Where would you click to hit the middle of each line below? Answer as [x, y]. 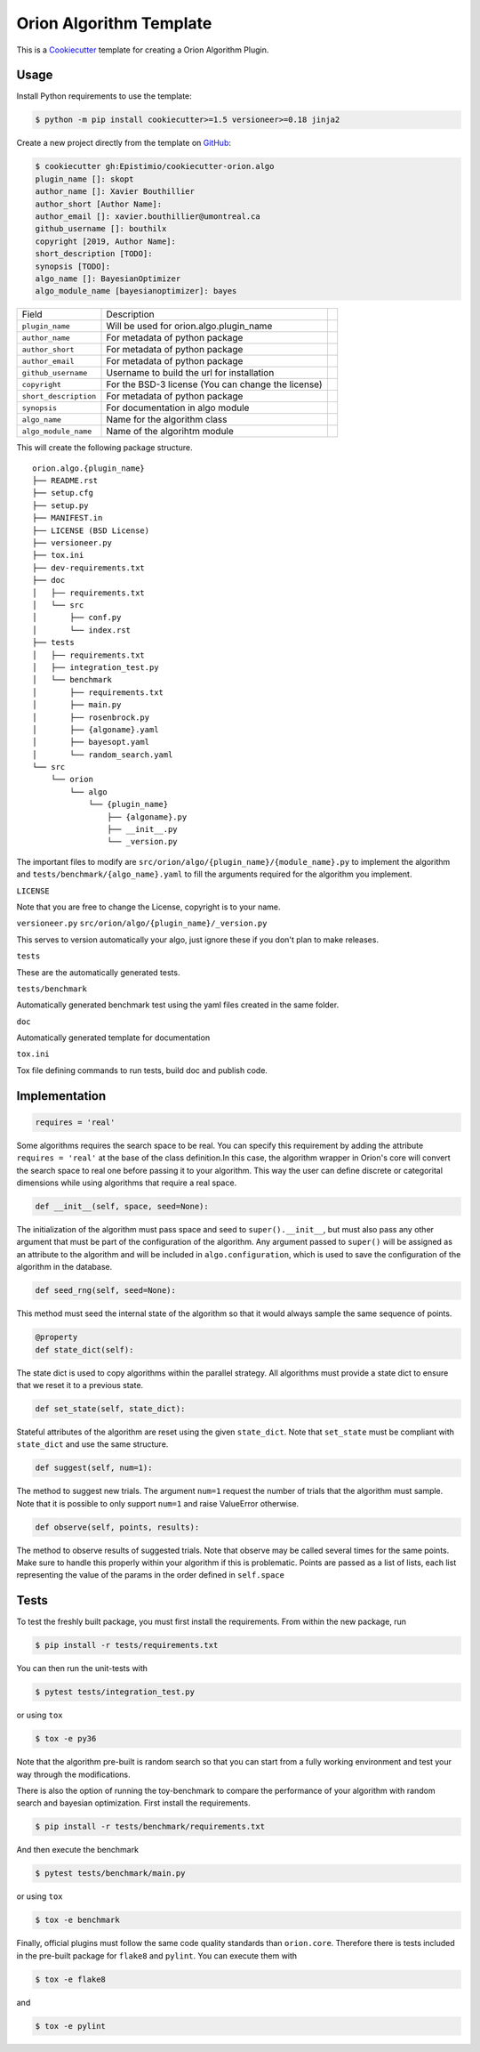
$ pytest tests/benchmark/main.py [110, 1874]
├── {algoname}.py [147, 817]
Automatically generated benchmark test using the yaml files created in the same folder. [178, 1005]
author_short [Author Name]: [99, 204]
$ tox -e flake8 [71, 1979]
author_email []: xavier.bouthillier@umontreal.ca [148, 216]
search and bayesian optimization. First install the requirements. [133, 1803]
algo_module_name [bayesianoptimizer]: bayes [136, 291]
